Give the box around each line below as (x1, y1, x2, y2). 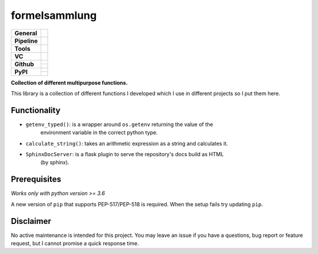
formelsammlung (11, 9, 97, 22)
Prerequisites (11, 174, 61, 184)
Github (14, 60, 34, 68)
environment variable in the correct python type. (40, 129, 158, 136)
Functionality (11, 105, 61, 115)
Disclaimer (11, 216, 51, 226)
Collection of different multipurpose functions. (11, 79, 128, 86)
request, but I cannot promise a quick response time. (11, 240, 140, 247)
